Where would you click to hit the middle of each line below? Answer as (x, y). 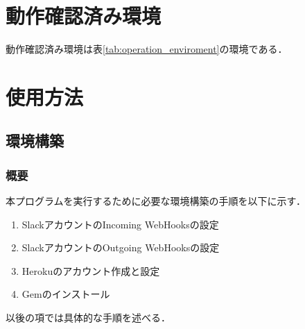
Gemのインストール (66, 294)
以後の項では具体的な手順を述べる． (88, 318)
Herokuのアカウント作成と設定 (91, 270)
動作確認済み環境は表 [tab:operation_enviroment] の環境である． (147, 49)
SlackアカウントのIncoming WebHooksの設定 (120, 224)
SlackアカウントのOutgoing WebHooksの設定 (121, 247)
